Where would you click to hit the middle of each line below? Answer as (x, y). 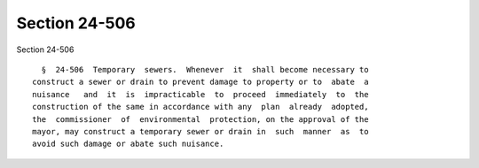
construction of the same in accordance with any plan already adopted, (200, 107)
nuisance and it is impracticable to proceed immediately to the (200, 94)
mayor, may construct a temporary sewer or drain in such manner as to (200, 131)
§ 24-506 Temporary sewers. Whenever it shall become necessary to (205, 69)
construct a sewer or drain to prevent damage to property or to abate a (200, 82)
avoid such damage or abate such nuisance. (128, 144)
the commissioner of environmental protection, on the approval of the (200, 119)
